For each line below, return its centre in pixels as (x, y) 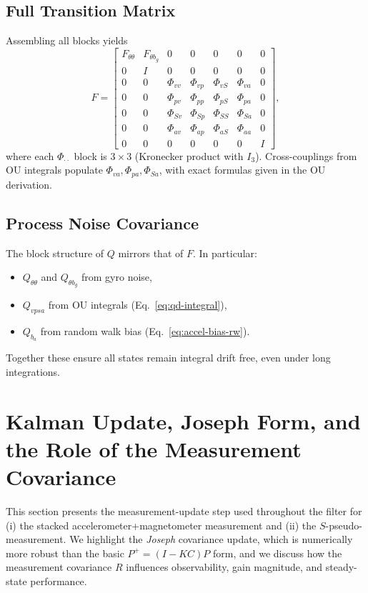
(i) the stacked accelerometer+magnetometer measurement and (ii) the (161, 525)
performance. (59, 581)
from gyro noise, (117, 277)
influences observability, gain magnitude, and (224, 567)
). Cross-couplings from (306, 155)
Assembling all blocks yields (67, 40)
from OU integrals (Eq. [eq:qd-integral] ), (138, 305)
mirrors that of (151, 253)
